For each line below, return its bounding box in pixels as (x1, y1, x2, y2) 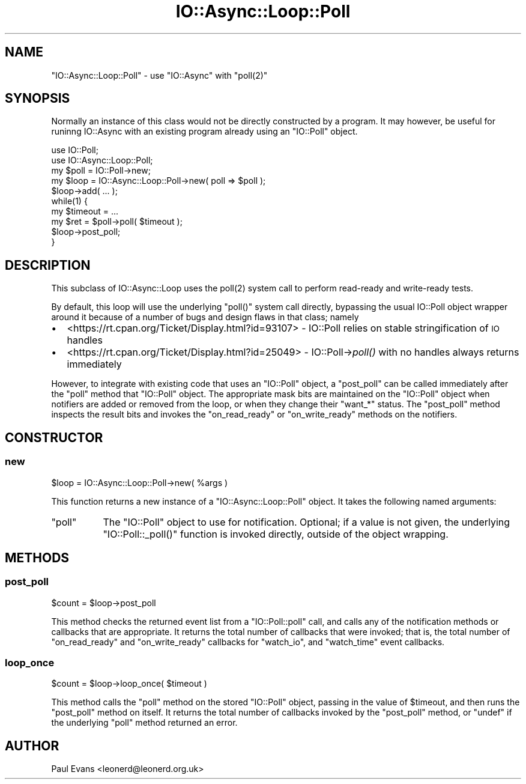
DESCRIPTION (5, 257, 91, 273)
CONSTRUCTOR (5, 430, 103, 445)
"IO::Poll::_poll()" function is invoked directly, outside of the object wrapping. (103, 527, 449, 540)
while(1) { (51, 196, 88, 207)
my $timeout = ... (51, 206, 119, 217)
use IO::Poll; (51, 145, 98, 156)
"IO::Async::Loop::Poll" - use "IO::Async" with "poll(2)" (51, 70, 268, 81)
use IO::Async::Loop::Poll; (51, 155, 153, 166)
